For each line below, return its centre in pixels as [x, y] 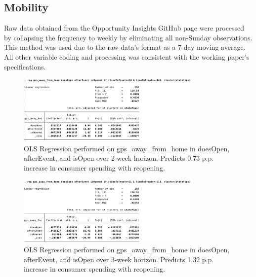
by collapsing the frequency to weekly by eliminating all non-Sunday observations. [128, 37]
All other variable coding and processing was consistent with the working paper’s [127, 56]
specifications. [25, 66]
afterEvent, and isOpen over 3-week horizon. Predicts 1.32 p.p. [119, 259]
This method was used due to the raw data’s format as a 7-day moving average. [125, 47]
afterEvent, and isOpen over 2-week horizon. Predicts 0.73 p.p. [119, 158]
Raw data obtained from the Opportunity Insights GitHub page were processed [124, 28]
